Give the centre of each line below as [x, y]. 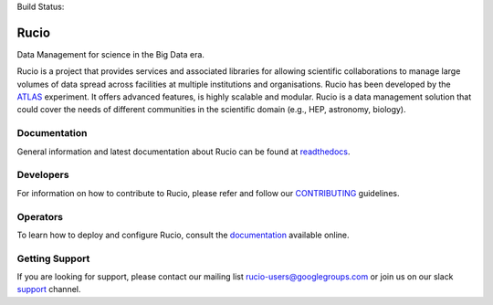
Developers [43, 175]
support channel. [49, 289]
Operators [40, 216]
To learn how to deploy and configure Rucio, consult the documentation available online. [184, 235]
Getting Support [53, 258]
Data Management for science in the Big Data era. [111, 54]
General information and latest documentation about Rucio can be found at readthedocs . [184, 152]
